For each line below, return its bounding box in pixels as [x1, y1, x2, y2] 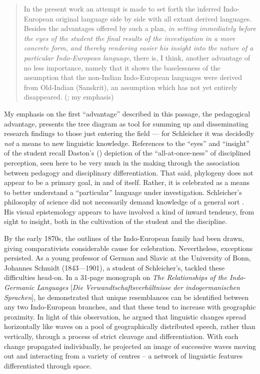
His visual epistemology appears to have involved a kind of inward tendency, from [4, 206, 254, 216]
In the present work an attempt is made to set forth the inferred [23, 3, 221, 13]
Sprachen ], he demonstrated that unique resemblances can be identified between [4, 291, 249, 302]
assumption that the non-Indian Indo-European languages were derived [23, 72, 242, 82]
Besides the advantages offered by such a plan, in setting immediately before [23, 23, 256, 33]
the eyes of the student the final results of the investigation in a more [23, 32, 235, 43]
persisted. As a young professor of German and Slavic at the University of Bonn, [4, 252, 251, 263]
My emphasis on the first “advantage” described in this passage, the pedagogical [4, 108, 250, 118]
